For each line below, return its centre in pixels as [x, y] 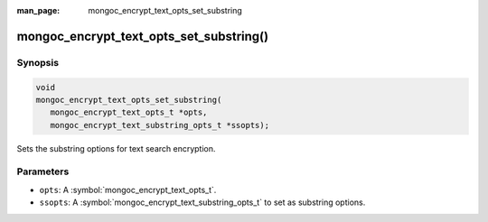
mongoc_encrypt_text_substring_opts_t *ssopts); [160, 125]
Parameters [43, 171]
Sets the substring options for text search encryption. [116, 148]
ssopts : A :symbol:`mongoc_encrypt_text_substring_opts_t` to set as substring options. [202, 202]
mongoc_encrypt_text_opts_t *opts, [129, 112]
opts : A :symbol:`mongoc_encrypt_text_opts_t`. [128, 190]
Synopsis [38, 62]
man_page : [38, 10]
